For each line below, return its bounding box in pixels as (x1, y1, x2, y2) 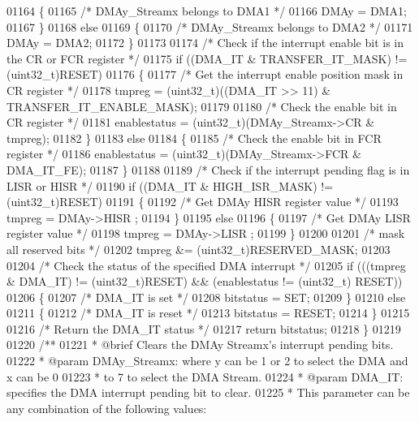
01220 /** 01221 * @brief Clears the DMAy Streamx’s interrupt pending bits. (6, 336, 394, 353)
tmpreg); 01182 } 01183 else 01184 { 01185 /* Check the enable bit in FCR (6, 129, 382, 146)
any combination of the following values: (6, 399, 207, 416)
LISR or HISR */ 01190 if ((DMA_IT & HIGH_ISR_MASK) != (6, 177, 334, 194)
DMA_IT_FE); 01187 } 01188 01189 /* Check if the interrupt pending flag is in (6, 161, 410, 178)
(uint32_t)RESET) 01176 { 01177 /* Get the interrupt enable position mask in (6, 66, 404, 83)
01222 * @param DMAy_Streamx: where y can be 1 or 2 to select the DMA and (6, 352, 408, 369)
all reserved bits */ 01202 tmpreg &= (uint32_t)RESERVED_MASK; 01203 (6, 240, 391, 257)
